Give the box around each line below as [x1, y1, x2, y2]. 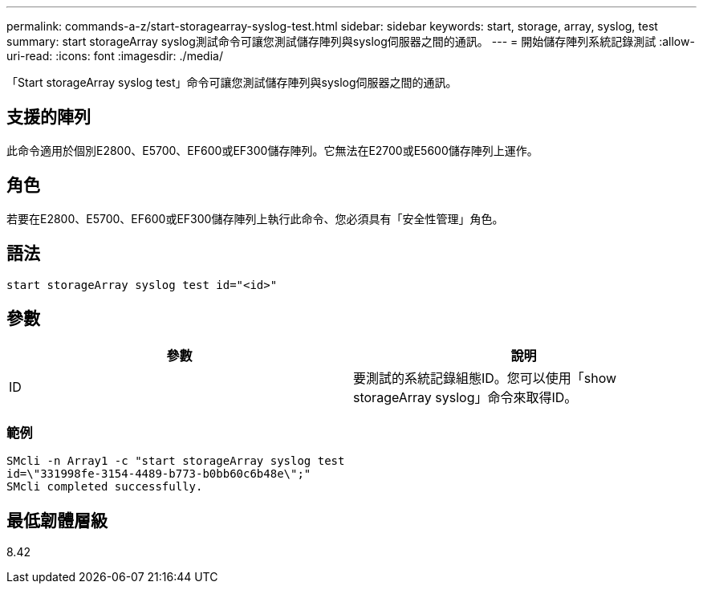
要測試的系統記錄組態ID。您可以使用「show [353, 370, 617, 387]
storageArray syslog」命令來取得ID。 [353, 389, 578, 406]
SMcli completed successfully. [6, 480, 203, 494]
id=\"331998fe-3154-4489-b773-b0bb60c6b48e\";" [6, 467, 311, 481]
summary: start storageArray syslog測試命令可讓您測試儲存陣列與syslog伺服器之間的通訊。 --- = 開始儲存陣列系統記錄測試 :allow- [6, 35, 695, 48]
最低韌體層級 [6, 510, 108, 531]
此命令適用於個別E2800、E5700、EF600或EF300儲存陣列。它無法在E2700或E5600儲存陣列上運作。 [6, 143, 538, 157]
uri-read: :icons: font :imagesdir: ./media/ [6, 49, 223, 63]
